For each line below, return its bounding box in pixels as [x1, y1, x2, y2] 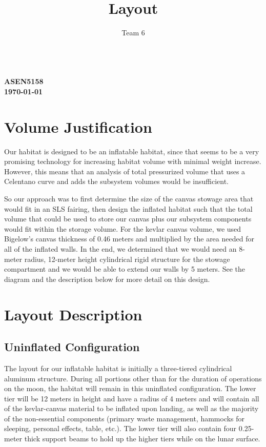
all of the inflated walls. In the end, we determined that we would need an [4, 243, 237, 254]
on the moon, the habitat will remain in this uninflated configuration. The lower [4, 383, 256, 394]
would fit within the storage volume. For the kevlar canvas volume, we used [4, 223, 241, 234]
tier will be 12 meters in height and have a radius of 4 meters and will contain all [4, 393, 259, 403]
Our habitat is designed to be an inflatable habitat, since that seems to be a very [4, 146, 259, 156]
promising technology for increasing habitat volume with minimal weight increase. [4, 156, 261, 167]
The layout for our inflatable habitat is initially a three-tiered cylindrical [4, 362, 232, 373]
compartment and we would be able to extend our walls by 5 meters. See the [4, 263, 245, 274]
